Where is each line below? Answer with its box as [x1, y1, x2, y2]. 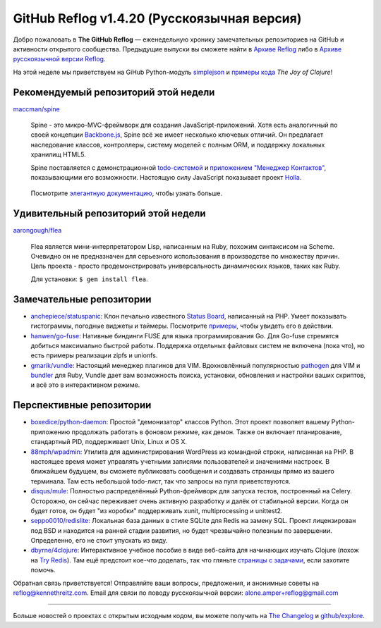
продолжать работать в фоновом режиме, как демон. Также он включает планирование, [71, 427, 342, 436]
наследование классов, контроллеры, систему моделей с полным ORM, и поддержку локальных [30, 140, 325, 149]
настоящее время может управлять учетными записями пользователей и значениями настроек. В [30, 457, 330, 465]
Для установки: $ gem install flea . [30, 275, 148, 283]
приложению [30, 427, 71, 436]
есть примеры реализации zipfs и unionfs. [30, 351, 158, 359]
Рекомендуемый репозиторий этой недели [13, 86, 215, 98]
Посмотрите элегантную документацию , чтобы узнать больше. [30, 189, 222, 197]
